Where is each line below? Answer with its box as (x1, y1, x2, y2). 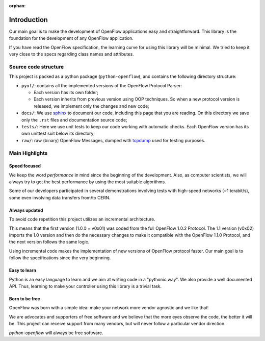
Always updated (9, 207, 44, 213)
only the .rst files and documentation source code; (21, 117, 128, 122)
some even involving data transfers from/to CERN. (9, 195, 110, 200)
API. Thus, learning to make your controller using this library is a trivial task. (9, 283, 162, 289)
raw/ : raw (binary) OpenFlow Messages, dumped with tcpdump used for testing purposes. (21, 137, 206, 143)
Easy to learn (9, 268, 37, 273)
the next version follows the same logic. (9, 239, 90, 245)
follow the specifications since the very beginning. (9, 255, 111, 261)
